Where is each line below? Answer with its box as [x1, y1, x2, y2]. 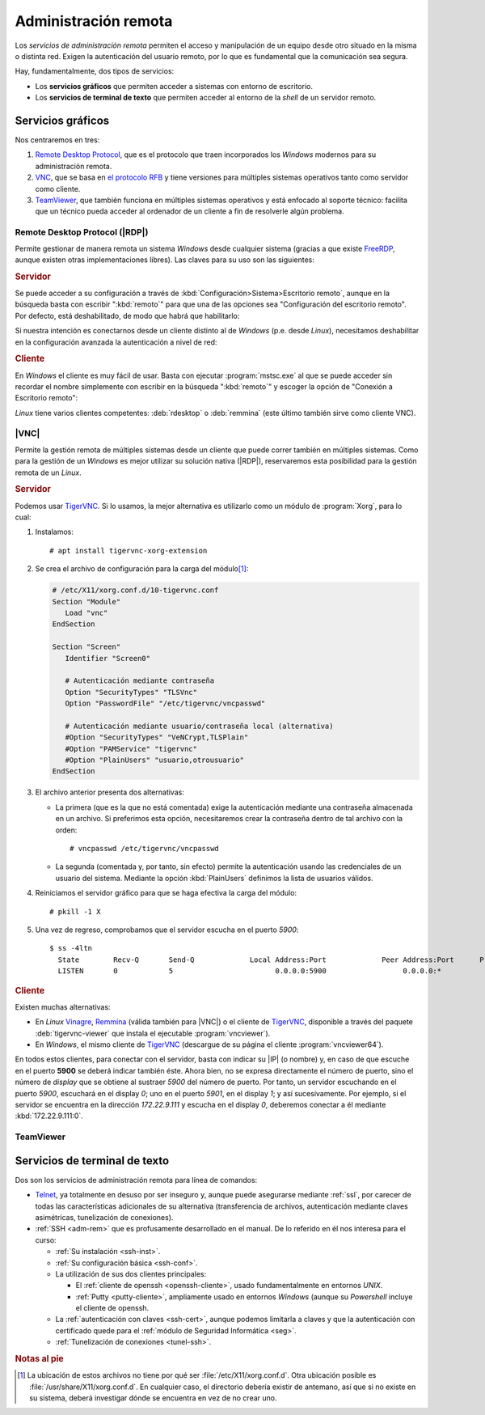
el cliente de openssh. [75, 1303, 150, 1313]
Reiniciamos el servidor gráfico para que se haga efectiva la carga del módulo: [35, 888, 297, 898]
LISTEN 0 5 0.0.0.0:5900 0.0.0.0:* [57, 967, 442, 976]
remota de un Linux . [15, 468, 82, 477]
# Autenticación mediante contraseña [65, 676, 214, 685]
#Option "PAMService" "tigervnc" [65, 744, 198, 753]
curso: [35, 1235, 57, 1245]
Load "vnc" [65, 608, 108, 618]
